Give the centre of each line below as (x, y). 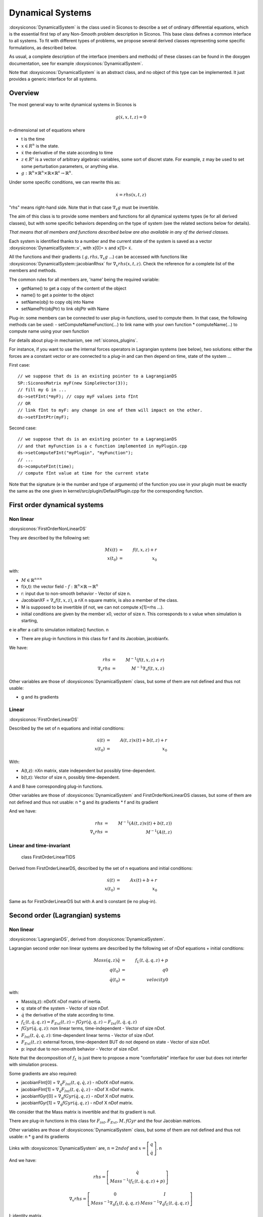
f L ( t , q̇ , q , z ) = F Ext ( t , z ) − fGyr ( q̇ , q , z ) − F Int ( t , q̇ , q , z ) (79, 1022)
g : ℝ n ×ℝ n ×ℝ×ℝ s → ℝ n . (47, 173)
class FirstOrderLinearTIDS (48, 857)
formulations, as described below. (43, 47)
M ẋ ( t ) (111, 550)
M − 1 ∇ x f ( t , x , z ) (148, 669)
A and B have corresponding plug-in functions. (56, 786)
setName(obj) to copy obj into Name (58, 302)
